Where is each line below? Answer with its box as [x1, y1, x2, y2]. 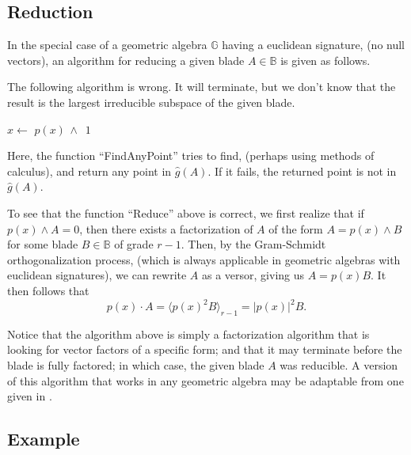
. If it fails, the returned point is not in [207, 162, 397, 179]
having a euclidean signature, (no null [222, 36, 405, 53]
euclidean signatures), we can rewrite [7, 267, 187, 283]
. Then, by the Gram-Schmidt [181, 236, 326, 252]
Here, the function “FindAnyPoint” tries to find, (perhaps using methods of [7, 147, 375, 164]
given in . [7, 388, 52, 404]
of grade [114, 236, 154, 252]
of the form [268, 220, 323, 237]
